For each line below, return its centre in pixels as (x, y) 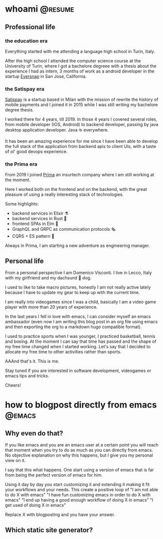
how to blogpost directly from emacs (81, 405)
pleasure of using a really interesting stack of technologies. (64, 195)
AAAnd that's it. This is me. (32, 361)
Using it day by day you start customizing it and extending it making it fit (77, 484)
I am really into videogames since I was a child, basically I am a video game (81, 302)
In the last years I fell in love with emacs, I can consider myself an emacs (78, 316)
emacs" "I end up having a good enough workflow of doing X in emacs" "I (79, 500)
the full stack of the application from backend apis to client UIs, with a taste (81, 147)
